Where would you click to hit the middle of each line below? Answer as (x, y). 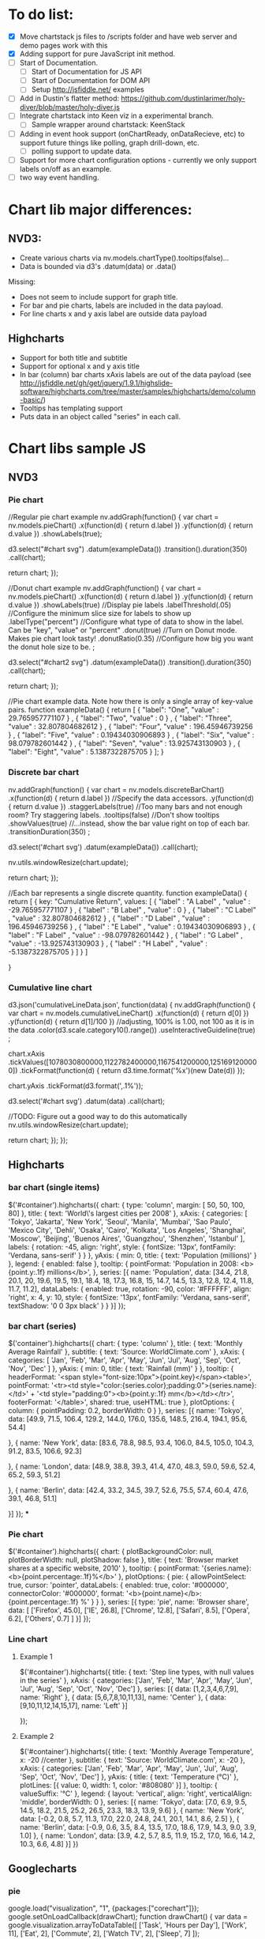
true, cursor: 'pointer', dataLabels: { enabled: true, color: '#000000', (118, 1585)
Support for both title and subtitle (73, 357)
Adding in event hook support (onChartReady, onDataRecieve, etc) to (132, 134)
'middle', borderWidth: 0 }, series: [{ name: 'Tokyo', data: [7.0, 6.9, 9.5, (133, 1801)
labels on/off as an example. (65, 168)
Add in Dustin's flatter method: (69, 98)
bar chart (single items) (54, 1188)
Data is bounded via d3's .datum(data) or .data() (98, 266)
